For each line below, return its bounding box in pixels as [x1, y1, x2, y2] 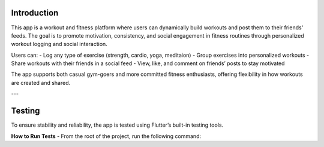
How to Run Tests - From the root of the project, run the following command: [11, 132, 201, 140]
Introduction [11, 8, 59, 18]
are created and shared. [11, 79, 71, 86]
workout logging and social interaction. [11, 41, 107, 48]
